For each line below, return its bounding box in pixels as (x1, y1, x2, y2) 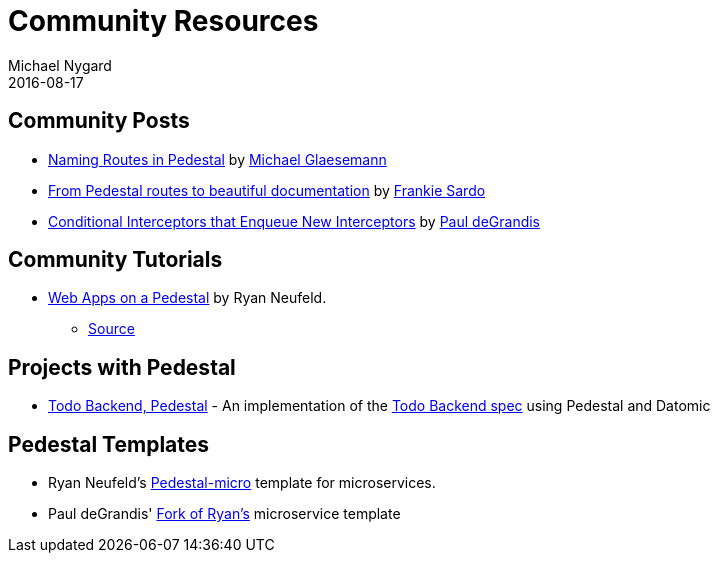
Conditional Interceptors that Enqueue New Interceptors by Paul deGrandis (48, 212, 541, 230)
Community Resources (8, 4, 319, 38)
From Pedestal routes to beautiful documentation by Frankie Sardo (48, 181, 486, 199)
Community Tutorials (8, 247, 223, 273)
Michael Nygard (8, 56, 112, 74)
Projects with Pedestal (8, 354, 236, 380)
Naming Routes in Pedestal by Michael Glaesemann (48, 150, 387, 168)
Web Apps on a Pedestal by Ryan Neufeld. (48, 289, 327, 307)
